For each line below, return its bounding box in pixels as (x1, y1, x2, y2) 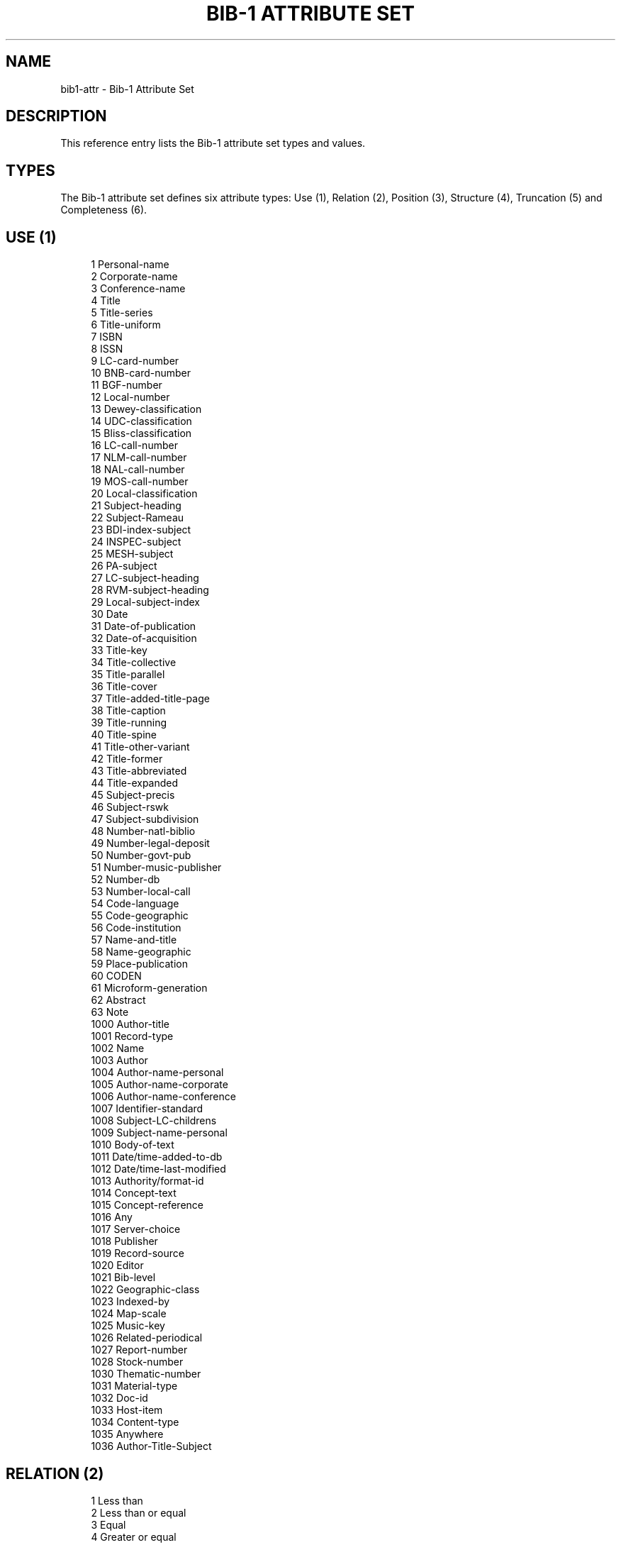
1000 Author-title (91, 1018, 169, 1031)
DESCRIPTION (6, 107, 107, 126)
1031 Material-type (91, 1380, 178, 1392)
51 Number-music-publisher (91, 861, 222, 874)
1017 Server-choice (91, 1223, 181, 1236)
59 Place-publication (91, 958, 188, 970)
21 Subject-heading (91, 499, 181, 512)
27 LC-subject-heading (91, 572, 199, 585)
